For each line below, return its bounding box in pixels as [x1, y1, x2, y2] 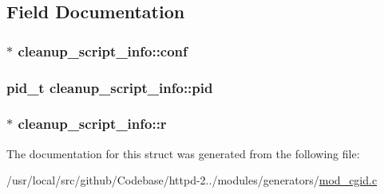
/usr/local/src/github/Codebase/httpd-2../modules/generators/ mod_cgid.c [6, 172, 378, 188]
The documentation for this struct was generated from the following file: [6, 145, 360, 161]
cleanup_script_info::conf [18, 41, 188, 60]
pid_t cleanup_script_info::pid [6, 77, 213, 97]
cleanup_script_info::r [18, 114, 167, 134]
